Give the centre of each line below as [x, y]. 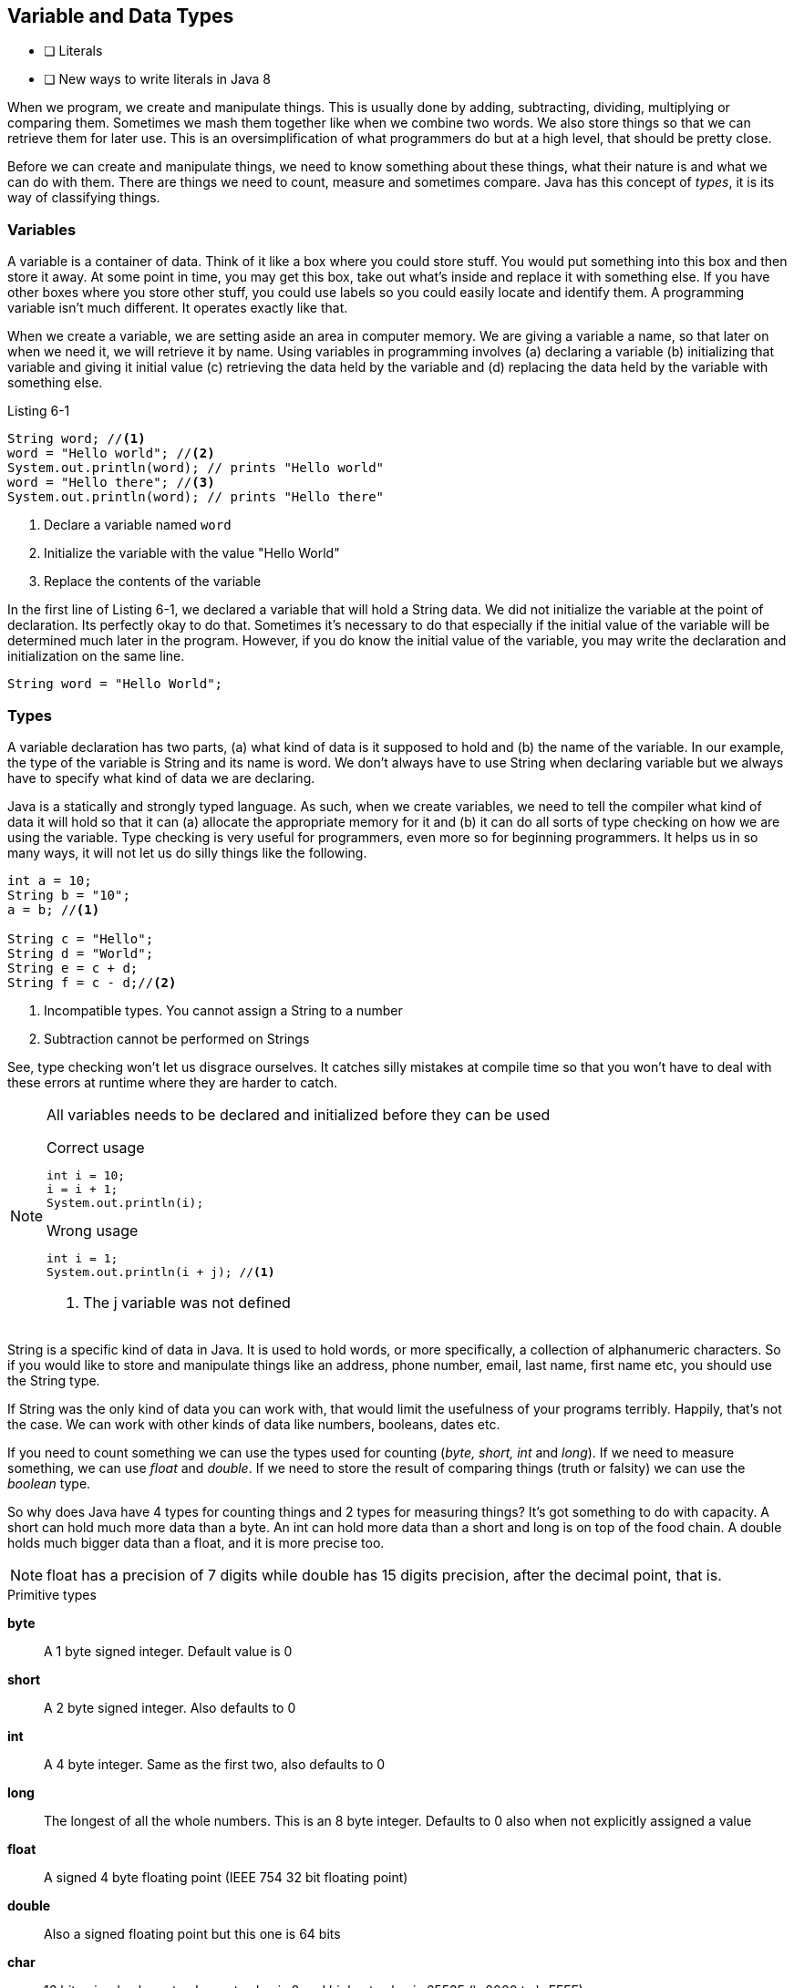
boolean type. [49, 1483]
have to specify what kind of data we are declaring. [161, 778]
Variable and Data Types [121, 16]
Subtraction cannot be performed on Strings [177, 1038]
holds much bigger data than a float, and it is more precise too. [196, 1542]
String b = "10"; [69, 895]
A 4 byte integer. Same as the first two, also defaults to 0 [215, 1764]
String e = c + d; [73, 968]
